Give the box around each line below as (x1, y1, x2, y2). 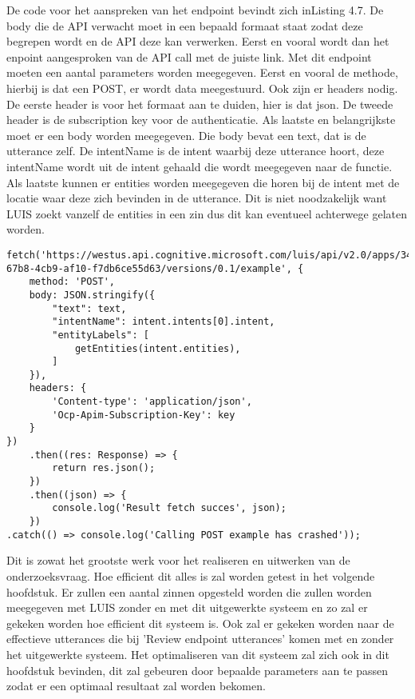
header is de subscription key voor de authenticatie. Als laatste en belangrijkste (6, 111, 396, 128)
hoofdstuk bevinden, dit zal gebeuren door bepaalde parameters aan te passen (6, 661, 389, 678)
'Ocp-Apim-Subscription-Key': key (52, 409, 235, 421)
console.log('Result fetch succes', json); (52, 502, 287, 514)
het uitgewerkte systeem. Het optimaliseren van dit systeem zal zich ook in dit (6, 645, 389, 662)
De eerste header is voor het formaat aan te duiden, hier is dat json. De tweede (6, 95, 393, 112)
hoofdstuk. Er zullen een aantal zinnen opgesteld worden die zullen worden (6, 583, 372, 600)
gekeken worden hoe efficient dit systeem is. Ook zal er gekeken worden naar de (6, 614, 394, 631)
